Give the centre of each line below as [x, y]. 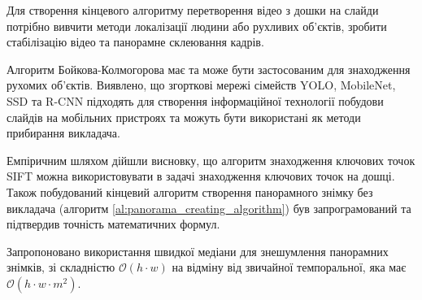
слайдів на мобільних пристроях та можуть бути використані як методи [184, 117]
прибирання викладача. [63, 133]
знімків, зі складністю [61, 267]
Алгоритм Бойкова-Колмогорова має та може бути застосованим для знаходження [209, 69]
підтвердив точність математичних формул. [113, 224]
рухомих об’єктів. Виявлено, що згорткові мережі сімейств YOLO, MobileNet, [201, 85]
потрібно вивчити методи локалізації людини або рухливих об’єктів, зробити [197, 26]
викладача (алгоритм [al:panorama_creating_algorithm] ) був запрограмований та [209, 208]
